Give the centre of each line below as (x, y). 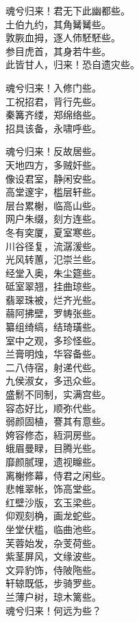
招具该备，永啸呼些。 (53, 128)
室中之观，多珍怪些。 (53, 340)
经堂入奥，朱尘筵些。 (53, 272)
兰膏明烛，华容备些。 (53, 354)
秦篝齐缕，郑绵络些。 (53, 115)
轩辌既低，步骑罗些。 (53, 583)
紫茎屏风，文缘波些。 (53, 556)
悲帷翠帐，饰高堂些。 (53, 489)
